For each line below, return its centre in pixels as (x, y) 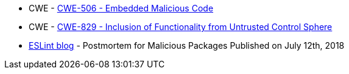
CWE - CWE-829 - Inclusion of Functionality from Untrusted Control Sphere (181, 27)
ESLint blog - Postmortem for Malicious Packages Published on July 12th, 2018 (187, 45)
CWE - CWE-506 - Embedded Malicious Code (121, 8)
